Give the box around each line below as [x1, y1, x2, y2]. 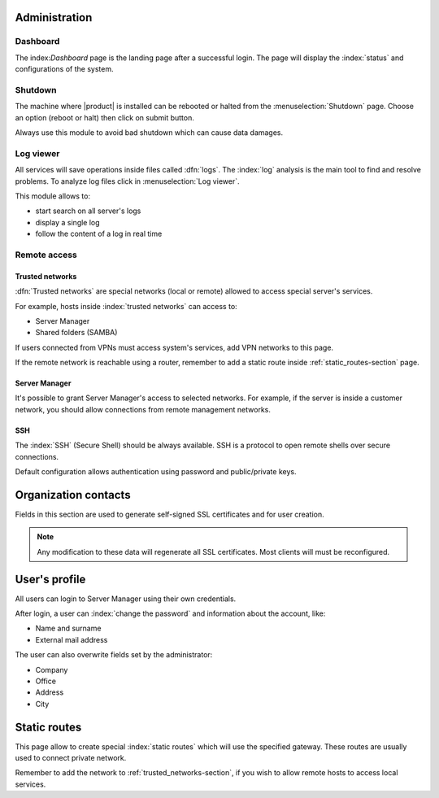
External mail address [35, 634, 108, 644]
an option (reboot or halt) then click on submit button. [15, 112, 194, 122]
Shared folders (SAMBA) [35, 328, 118, 338]
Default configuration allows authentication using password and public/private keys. [15, 467, 297, 477]
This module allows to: [15, 191, 91, 201]
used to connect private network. [15, 753, 127, 763]
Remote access [15, 249, 77, 260]
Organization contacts [15, 488, 131, 502]
